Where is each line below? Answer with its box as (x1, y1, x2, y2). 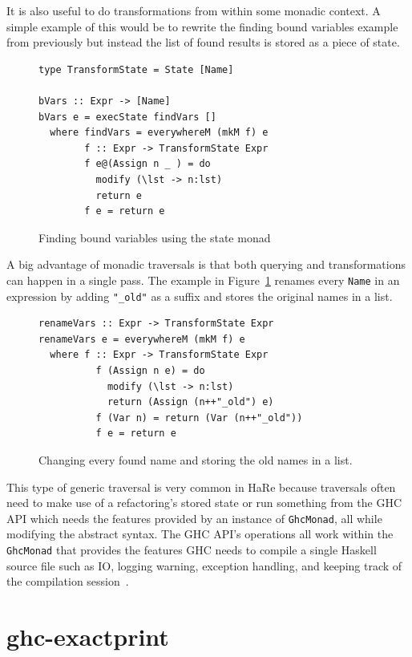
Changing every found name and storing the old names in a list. (38, 451, 353, 468)
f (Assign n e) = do (95, 365, 205, 376)
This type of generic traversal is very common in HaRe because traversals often (6, 478, 396, 495)
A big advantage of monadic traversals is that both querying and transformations (6, 256, 406, 273)
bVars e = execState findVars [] (38, 111, 216, 123)
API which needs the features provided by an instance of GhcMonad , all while (6, 509, 382, 526)
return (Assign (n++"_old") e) (107, 396, 274, 408)
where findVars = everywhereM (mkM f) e (50, 127, 269, 139)
